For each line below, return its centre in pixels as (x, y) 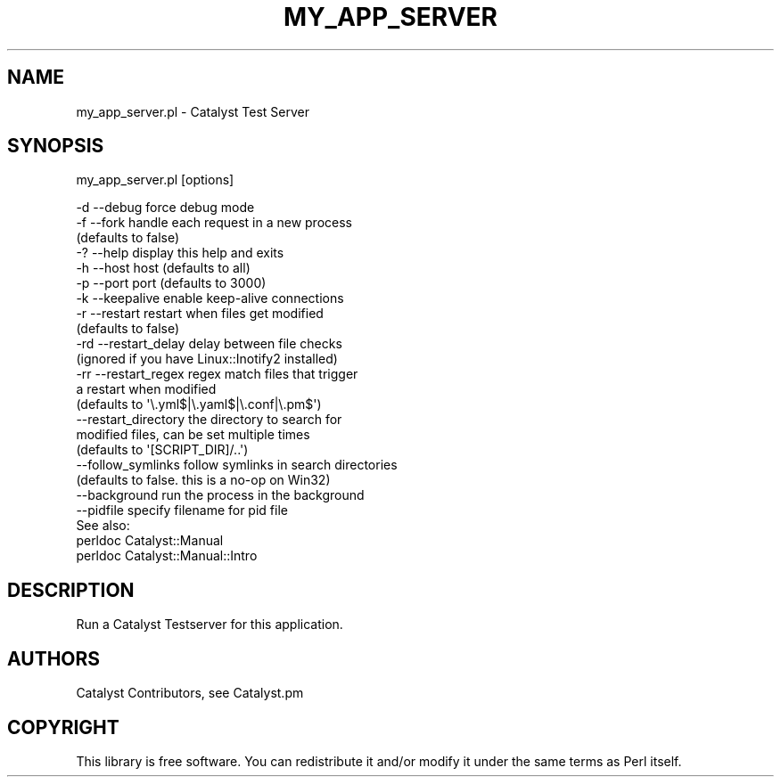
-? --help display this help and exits (180, 253)
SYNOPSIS (56, 146)
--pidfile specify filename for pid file (182, 510)
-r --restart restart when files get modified (200, 314)
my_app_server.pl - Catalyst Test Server (193, 111)
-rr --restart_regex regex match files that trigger (217, 374)
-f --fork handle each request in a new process (214, 223)
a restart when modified (146, 389)
